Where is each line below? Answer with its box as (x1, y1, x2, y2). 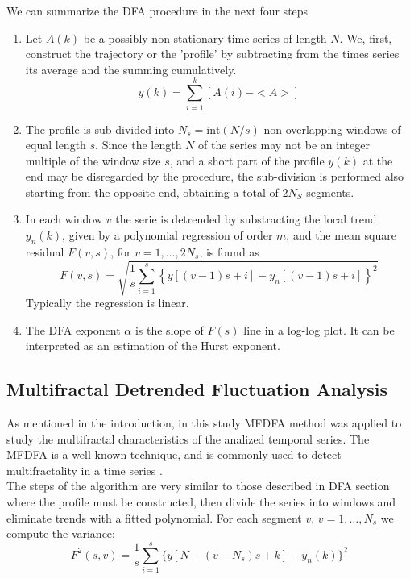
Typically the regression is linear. (25, 294, 189, 310)
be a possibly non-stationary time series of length (83, 29, 327, 46)
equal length (25, 136, 86, 153)
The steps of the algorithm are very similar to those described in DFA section (6, 477, 390, 494)
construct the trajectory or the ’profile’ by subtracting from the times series (25, 45, 400, 62)
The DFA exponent (25, 321, 121, 338)
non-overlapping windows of (263, 120, 401, 137)
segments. (306, 183, 354, 200)
